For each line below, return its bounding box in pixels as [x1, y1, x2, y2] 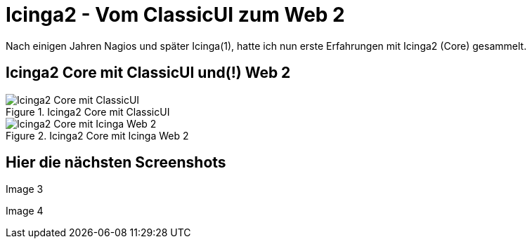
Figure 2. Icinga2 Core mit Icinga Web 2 [6, 129, 189, 142]
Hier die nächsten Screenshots [6, 154, 226, 172]
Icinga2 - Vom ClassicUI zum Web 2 [6, 3, 345, 27]
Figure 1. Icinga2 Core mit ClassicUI [6, 105, 170, 118]
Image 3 [6, 183, 44, 196]
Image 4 [6, 205, 44, 217]
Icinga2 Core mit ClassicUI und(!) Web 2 [6, 64, 291, 82]
